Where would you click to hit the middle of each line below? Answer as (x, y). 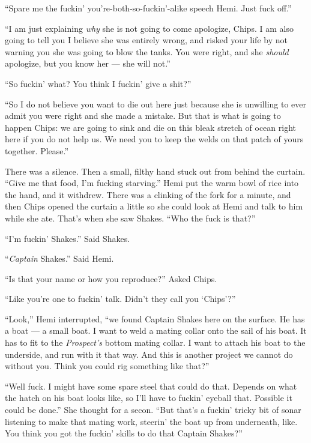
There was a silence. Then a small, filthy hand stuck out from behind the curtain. (155, 171)
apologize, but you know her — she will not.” (88, 63)
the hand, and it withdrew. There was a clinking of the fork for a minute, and (148, 194)
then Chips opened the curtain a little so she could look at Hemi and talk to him (154, 206)
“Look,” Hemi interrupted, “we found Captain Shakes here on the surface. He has (155, 318)
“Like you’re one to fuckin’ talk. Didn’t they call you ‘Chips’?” (120, 299)
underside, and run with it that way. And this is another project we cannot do (149, 354)
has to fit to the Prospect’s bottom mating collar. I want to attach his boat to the (155, 342)
